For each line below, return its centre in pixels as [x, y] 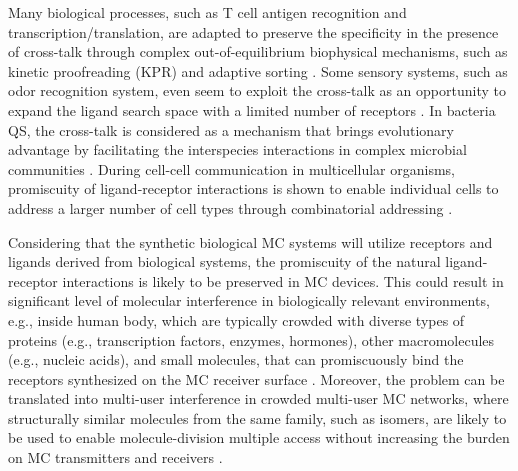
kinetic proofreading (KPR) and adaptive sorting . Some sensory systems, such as [258, 70]
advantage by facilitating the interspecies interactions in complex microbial [237, 149]
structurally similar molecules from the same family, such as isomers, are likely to [257, 417]
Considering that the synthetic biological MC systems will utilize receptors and [250, 241]
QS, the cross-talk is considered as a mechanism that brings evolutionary [231, 129]
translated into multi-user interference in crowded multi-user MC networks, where [258, 398]
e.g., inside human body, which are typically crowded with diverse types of [236, 319]
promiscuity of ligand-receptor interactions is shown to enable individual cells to [253, 188]
